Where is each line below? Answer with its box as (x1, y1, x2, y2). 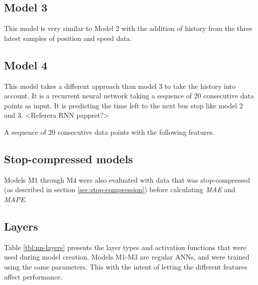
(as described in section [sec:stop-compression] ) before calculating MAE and (4, 184, 236, 195)
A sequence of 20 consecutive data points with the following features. (4, 126, 215, 137)
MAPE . (4, 194, 27, 204)
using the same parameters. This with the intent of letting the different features (4, 261, 248, 272)
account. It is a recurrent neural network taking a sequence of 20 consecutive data (4, 90, 254, 101)
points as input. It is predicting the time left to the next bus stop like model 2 (4, 100, 243, 110)
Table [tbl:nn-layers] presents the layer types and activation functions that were (4, 242, 247, 252)
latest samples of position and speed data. (4, 32, 132, 43)
